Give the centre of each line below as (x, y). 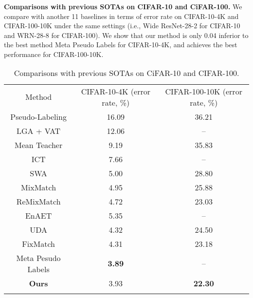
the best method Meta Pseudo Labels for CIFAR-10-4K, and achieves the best (121, 45)
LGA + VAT (39, 130)
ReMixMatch (38, 201)
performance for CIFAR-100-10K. (54, 54)
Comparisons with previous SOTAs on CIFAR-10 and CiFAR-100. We (123, 6)
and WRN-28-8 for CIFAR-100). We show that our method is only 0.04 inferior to (126, 35)
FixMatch (38, 243)
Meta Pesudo (38, 258)
